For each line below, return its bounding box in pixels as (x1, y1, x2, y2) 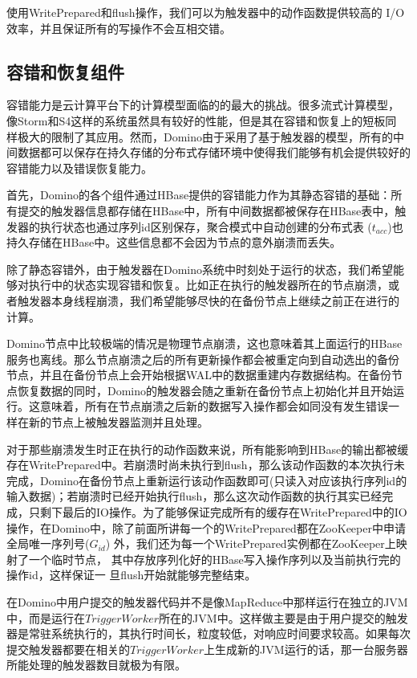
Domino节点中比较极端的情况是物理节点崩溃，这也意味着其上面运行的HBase (6, 335, 403, 352)
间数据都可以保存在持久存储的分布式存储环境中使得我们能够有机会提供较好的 (6, 144, 411, 161)
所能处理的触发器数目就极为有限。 (6, 656, 186, 673)
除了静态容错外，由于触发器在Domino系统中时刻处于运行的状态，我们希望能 (6, 260, 405, 277)
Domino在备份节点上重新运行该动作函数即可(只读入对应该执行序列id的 (39, 472, 407, 488)
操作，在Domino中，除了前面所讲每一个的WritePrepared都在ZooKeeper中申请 (6, 519, 406, 536)
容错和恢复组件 (6, 59, 124, 84)
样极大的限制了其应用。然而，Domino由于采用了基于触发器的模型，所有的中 (6, 128, 405, 145)
